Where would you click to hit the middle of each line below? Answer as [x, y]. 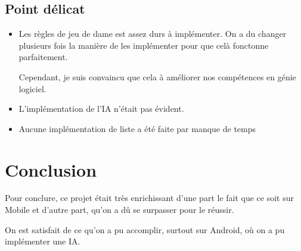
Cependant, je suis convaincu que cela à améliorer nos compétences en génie [157, 76]
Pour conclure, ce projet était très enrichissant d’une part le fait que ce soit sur [150, 198]
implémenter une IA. [43, 241]
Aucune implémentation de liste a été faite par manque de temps [137, 128]
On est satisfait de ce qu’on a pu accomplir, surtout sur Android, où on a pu [145, 229]
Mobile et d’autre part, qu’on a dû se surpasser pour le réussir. [120, 210]
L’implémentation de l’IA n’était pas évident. [101, 109]
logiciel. [32, 88]
